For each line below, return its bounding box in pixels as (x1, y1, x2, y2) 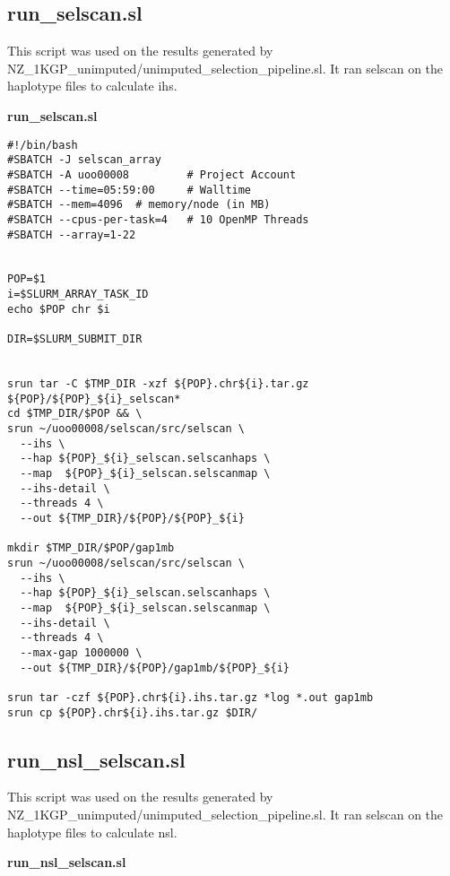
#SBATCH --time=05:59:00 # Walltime (7, 183, 252, 196)
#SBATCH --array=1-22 (7, 228, 136, 241)
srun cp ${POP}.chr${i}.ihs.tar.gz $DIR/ (7, 706, 258, 719)
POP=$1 (7, 273, 46, 286)
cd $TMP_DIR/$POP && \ (7, 407, 143, 421)
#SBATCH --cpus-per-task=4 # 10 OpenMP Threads (7, 212, 309, 226)
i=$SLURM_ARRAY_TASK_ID (7, 288, 149, 301)
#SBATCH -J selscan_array (7, 153, 161, 167)
